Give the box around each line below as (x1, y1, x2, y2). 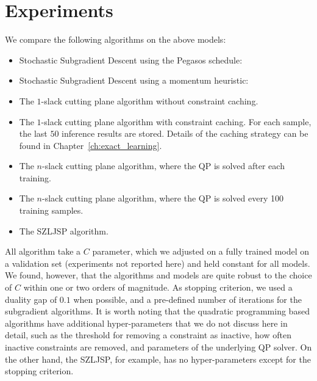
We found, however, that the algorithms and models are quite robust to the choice (5, 269, 312, 281)
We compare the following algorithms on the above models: (5, 33, 226, 46)
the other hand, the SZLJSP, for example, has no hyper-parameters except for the (5, 352, 311, 365)
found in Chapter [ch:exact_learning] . (19, 139, 162, 151)
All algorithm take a (5, 245, 81, 258)
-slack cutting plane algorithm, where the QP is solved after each (41, 159, 285, 172)
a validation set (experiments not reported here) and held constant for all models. (5, 256, 310, 269)
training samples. (19, 204, 84, 217)
